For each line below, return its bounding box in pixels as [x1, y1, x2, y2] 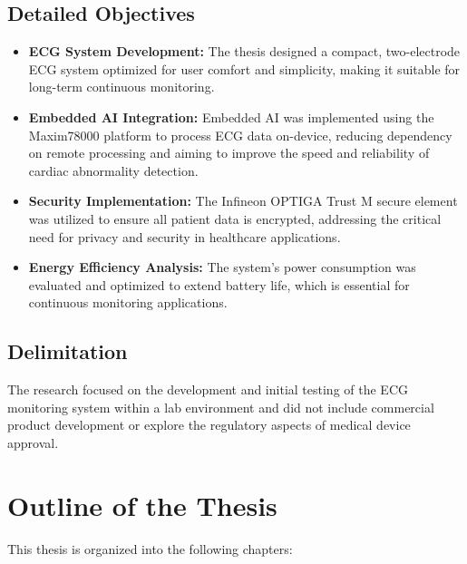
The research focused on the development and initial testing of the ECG [7, 380, 408, 399]
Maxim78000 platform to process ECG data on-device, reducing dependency [28, 125, 452, 144]
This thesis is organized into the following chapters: [7, 539, 293, 558]
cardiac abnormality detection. [28, 160, 199, 180]
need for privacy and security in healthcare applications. [28, 227, 341, 246]
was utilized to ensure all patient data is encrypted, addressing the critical [28, 209, 442, 228]
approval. [7, 433, 59, 452]
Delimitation [7, 337, 128, 365]
